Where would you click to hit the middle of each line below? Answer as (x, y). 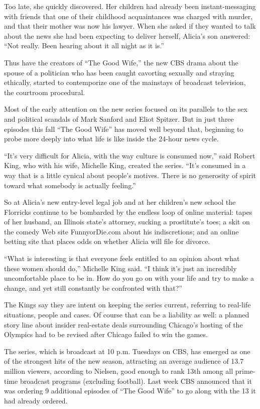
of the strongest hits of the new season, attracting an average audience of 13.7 (124, 361)
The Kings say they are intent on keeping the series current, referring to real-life (127, 305)
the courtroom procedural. (45, 92)
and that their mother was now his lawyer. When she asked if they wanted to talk (130, 26)
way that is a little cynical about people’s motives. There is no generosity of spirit (130, 175)
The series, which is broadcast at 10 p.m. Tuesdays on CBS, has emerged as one (127, 351)
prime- (245, 371)
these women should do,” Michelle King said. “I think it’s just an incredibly (120, 268)
